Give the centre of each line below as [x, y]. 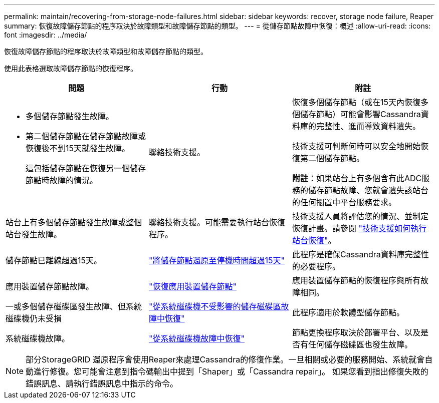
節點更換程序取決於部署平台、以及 [356, 332]
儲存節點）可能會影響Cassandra [360, 114]
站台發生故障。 [34, 234]
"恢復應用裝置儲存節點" [192, 286]
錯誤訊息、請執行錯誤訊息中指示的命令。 [102, 383]
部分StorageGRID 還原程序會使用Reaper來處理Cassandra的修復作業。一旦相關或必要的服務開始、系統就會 [225, 359]
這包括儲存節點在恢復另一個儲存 [86, 168]
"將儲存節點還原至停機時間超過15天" [216, 260]
